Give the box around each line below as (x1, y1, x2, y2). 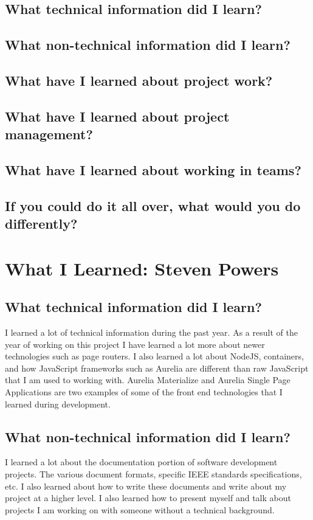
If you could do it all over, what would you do (5, 196, 301, 215)
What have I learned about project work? (5, 71, 273, 89)
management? (5, 125, 93, 144)
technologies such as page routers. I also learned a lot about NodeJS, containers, (5, 350, 304, 362)
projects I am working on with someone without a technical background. (5, 503, 275, 516)
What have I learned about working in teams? (5, 160, 301, 179)
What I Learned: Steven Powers (5, 255, 279, 280)
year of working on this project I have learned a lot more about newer (5, 338, 265, 350)
